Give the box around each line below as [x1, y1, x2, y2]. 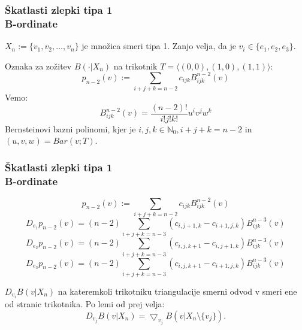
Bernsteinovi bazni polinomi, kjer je [5, 122, 136, 135]
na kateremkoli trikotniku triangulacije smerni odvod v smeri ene [58, 284, 297, 297]
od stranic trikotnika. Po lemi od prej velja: [5, 298, 165, 310]
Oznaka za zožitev [5, 59, 72, 72]
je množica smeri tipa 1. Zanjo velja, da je [81, 40, 236, 52]
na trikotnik [113, 59, 158, 72]
